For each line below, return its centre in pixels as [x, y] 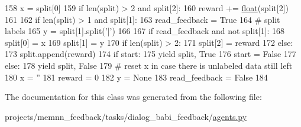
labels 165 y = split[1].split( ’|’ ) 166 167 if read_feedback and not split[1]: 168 [145, 31]
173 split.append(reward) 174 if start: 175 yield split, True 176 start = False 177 [150, 54]
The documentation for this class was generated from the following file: [133, 97]
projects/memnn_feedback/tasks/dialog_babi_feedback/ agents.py [126, 116]
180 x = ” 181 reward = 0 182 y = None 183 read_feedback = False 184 [136, 77]
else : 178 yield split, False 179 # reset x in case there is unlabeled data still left [149, 65]
